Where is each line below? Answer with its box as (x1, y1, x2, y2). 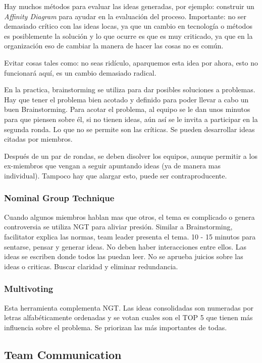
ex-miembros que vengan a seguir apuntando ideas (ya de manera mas (4, 160, 221, 171)
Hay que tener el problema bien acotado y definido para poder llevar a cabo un (4, 94, 249, 104)
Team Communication (4, 346, 122, 362)
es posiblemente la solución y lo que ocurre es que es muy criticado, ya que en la (4, 30, 253, 41)
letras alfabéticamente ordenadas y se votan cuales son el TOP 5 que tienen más (4, 312, 253, 323)
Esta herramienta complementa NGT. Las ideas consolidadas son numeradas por (4, 302, 253, 313)
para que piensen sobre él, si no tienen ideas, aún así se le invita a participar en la (4, 113, 258, 124)
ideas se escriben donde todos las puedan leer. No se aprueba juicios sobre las (4, 251, 243, 262)
